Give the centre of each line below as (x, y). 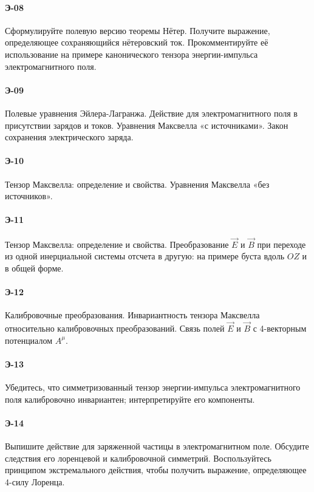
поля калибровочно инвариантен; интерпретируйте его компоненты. (130, 399)
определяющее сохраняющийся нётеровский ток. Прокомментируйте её (137, 42)
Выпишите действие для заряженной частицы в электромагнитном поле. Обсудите (157, 446)
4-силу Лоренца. (35, 481)
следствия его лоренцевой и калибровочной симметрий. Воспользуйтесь (138, 458)
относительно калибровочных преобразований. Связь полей (115, 328)
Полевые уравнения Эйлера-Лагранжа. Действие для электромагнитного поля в (151, 113)
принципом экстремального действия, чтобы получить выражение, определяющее (156, 470)
